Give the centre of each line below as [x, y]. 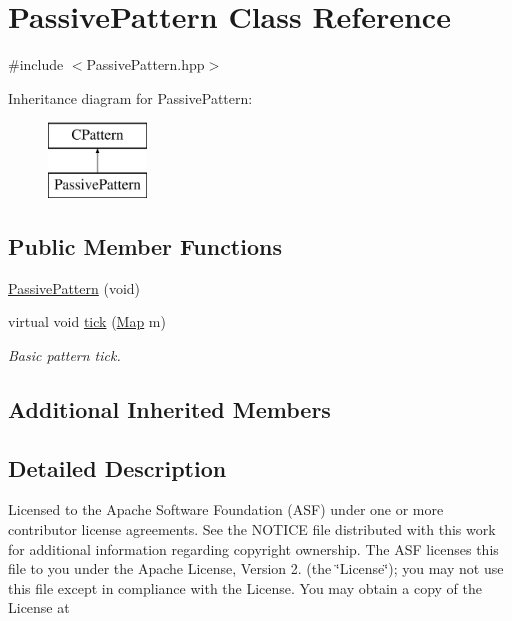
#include [36, 64]
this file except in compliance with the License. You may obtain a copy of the [245, 587]
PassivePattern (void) [74, 287]
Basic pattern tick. [64, 354]
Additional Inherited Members [169, 408]
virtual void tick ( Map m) [87, 321]
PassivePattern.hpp [145, 64]
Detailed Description [117, 467]
